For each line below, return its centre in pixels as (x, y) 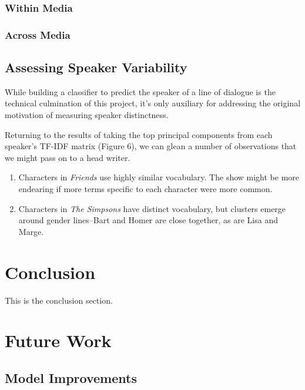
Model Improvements (71, 377)
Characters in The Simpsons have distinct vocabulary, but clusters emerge (152, 208)
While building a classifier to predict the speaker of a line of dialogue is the (140, 91)
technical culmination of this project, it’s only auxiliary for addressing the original (153, 103)
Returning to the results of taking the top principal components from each (139, 134)
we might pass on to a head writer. (68, 157)
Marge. (31, 231)
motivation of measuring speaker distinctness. (87, 115)
